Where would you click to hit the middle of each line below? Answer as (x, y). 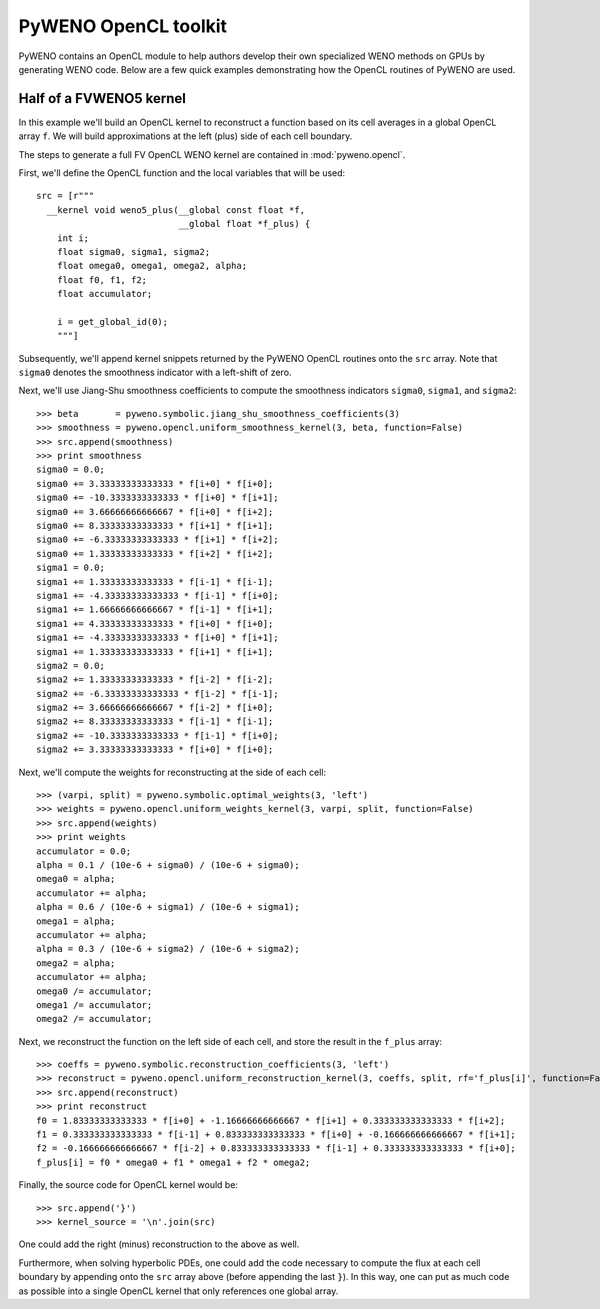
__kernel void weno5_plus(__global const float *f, (175, 209)
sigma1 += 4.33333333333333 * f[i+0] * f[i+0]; (155, 623)
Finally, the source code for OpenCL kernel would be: (128, 1185)
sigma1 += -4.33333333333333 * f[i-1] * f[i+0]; (157, 595)
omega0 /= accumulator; (94, 991)
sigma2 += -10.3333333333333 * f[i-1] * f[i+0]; (157, 735)
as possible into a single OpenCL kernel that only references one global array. (178, 1291)
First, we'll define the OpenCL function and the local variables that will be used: (182, 173)
